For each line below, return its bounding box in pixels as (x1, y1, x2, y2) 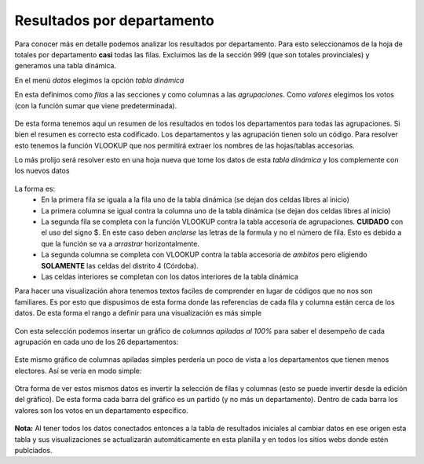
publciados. (14, 446, 53, 455)
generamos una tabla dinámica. (14, 61, 117, 71)
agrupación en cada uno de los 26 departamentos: (14, 337, 179, 346)
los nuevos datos (14, 166, 70, 176)
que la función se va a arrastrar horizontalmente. (41, 239, 200, 248)
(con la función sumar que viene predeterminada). (14, 100, 177, 110)
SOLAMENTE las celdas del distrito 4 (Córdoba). (41, 261, 199, 270)
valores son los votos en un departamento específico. (14, 405, 188, 415)
